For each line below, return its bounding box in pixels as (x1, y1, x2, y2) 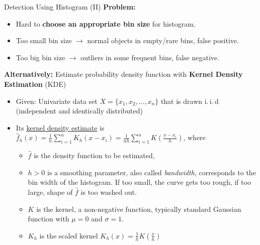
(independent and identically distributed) (16, 105, 143, 116)
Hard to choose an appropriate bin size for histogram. (16, 18, 196, 29)
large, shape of (28, 186, 73, 197)
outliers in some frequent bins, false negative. (80, 52, 219, 62)
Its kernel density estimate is (16, 122, 105, 133)
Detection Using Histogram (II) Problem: (4, 2, 136, 12)
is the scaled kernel (39, 230, 98, 240)
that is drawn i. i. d (160, 95, 219, 106)
